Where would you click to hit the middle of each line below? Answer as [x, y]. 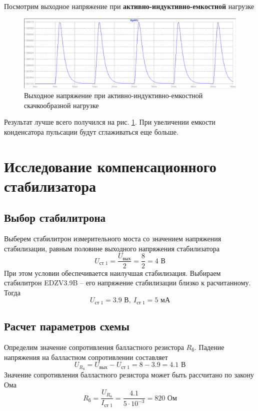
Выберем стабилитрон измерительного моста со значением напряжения [113, 239]
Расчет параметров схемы [67, 326]
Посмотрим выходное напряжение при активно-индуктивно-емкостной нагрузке [129, 6]
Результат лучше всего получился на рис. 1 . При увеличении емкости [110, 122]
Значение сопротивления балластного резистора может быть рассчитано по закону [129, 375]
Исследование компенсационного [110, 166]
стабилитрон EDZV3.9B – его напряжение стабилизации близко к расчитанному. [127, 283]
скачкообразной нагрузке [61, 105]
